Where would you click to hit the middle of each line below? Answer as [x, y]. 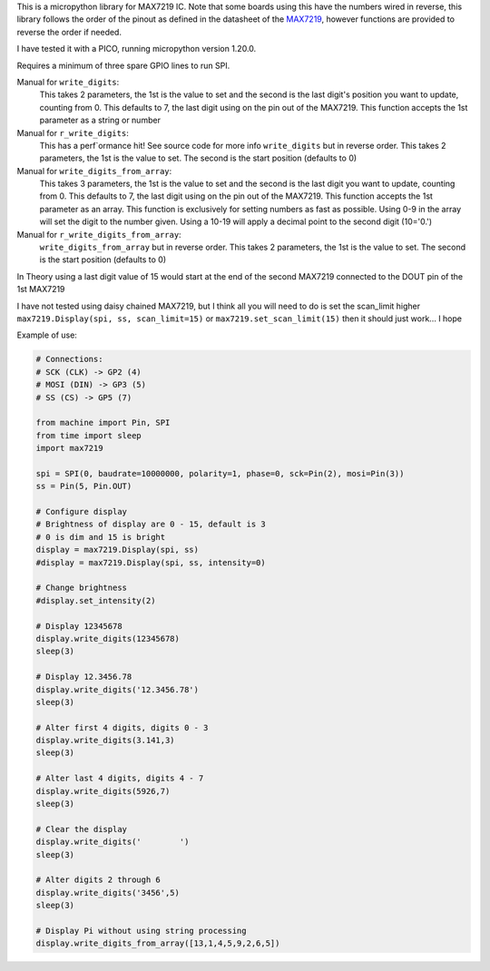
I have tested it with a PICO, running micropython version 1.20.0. [137, 49]
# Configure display [81, 512]
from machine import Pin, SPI [103, 423]
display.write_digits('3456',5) [108, 893]
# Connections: [69, 359]
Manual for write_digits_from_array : [94, 171]
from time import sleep [89, 435]
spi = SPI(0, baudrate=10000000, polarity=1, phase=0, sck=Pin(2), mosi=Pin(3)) [220, 473]
